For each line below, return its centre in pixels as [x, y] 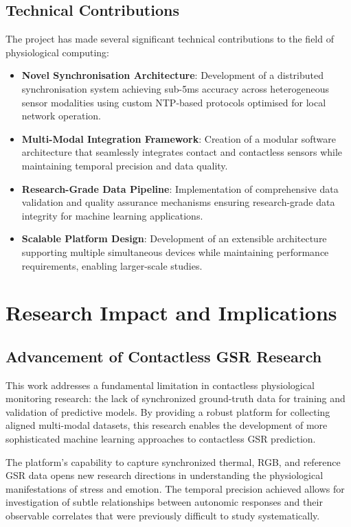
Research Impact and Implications [171, 313]
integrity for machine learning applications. [112, 215]
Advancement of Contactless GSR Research [164, 356]
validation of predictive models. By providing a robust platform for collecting [168, 411]
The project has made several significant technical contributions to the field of [170, 39]
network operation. [61, 116]
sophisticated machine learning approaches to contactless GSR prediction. [161, 439]
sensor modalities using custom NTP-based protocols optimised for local [174, 102]
